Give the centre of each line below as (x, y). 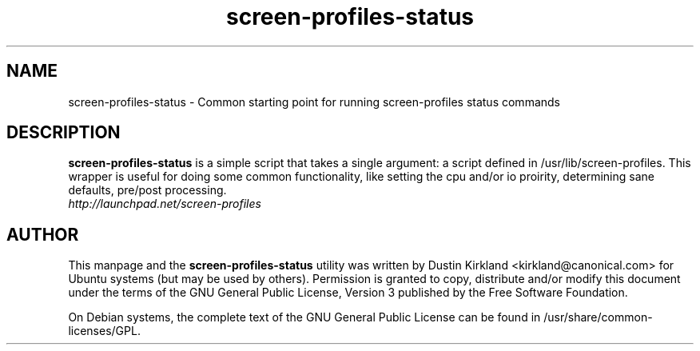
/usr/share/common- (598, 317)
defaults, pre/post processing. (147, 190)
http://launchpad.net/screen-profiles (165, 204)
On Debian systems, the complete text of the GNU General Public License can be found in (304, 317)
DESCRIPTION (64, 133)
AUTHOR (43, 234)
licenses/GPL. (104, 331)
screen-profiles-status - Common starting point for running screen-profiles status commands (314, 102)
